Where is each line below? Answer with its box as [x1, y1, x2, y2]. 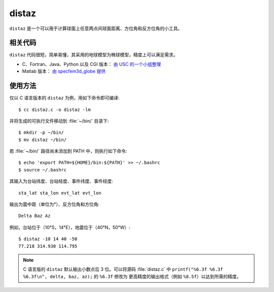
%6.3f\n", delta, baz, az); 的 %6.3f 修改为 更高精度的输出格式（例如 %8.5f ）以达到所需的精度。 [23, 273, 242, 279]
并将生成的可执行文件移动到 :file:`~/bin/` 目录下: [9, 118, 109, 124]
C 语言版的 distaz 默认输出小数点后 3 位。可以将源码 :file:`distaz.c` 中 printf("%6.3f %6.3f [23, 266, 223, 272]
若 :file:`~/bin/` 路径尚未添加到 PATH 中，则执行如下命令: [9, 148, 127, 154]
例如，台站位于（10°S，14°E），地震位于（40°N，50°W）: [9, 224, 130, 230]
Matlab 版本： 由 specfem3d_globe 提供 [22, 68, 106, 75]
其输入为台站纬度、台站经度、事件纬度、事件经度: [9, 178, 114, 185]
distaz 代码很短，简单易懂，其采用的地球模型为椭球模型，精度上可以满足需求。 [9, 52, 178, 58]
